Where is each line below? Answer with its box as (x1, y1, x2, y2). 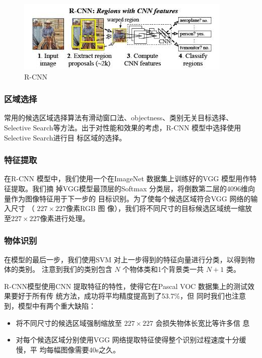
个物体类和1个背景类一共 (122, 264, 204, 274)
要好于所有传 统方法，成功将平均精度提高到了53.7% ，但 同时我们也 (11, 291, 232, 301)
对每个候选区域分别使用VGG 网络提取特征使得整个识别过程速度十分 (16, 334, 239, 345)
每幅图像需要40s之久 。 (46, 344, 120, 354)
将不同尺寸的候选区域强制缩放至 (16, 317, 122, 328)
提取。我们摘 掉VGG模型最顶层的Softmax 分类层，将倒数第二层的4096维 (11, 183, 248, 193)
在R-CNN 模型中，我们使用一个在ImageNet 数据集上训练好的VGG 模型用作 (4, 173, 250, 184)
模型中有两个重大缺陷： (18, 300, 96, 311)
